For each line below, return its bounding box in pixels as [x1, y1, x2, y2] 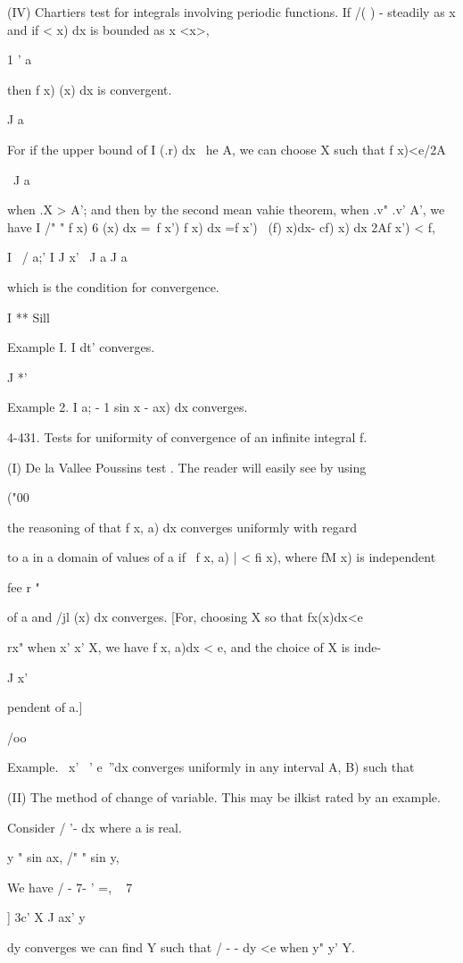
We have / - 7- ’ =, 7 [7, 877, 133, 896]
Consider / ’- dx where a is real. [7, 817, 182, 836]
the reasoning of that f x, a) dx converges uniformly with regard [7, 517, 357, 536]
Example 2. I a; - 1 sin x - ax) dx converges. [7, 398, 248, 416]
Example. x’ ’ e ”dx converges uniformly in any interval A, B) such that [7, 758, 415, 776]
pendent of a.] [7, 698, 83, 716]
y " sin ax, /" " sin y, [7, 848, 120, 867]
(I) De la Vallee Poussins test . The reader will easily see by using [7, 457, 367, 476]
